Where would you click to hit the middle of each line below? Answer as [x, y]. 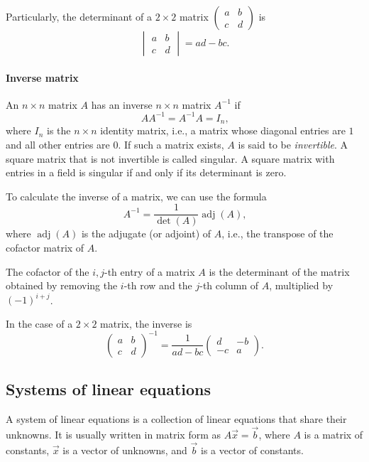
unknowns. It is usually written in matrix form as [114, 434]
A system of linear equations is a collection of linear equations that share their [176, 419]
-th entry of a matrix [150, 271]
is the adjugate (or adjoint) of [146, 233]
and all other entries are [58, 144]
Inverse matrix [42, 77]
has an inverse [122, 104]
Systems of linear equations [109, 389]
